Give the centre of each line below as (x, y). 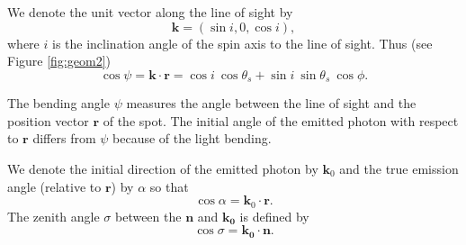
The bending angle (58, 103)
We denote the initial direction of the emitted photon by (163, 169)
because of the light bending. (192, 138)
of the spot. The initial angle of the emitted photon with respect (281, 120)
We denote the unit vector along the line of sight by (150, 12)
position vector (48, 120)
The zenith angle (54, 216)
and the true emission (399, 169)
